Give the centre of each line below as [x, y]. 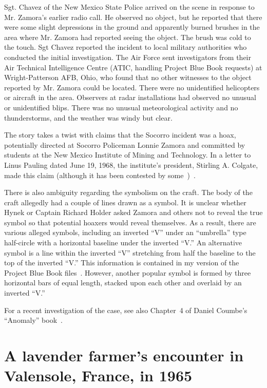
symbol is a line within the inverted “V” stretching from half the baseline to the [130, 252]
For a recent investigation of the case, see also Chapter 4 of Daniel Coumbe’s [126, 310]
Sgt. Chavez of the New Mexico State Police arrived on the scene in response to [129, 7]
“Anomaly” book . [33, 320]
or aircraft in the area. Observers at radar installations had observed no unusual [130, 97]
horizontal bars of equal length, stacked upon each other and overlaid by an [123, 283]
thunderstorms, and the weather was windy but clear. [88, 117]
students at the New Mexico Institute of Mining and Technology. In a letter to [128, 155]
